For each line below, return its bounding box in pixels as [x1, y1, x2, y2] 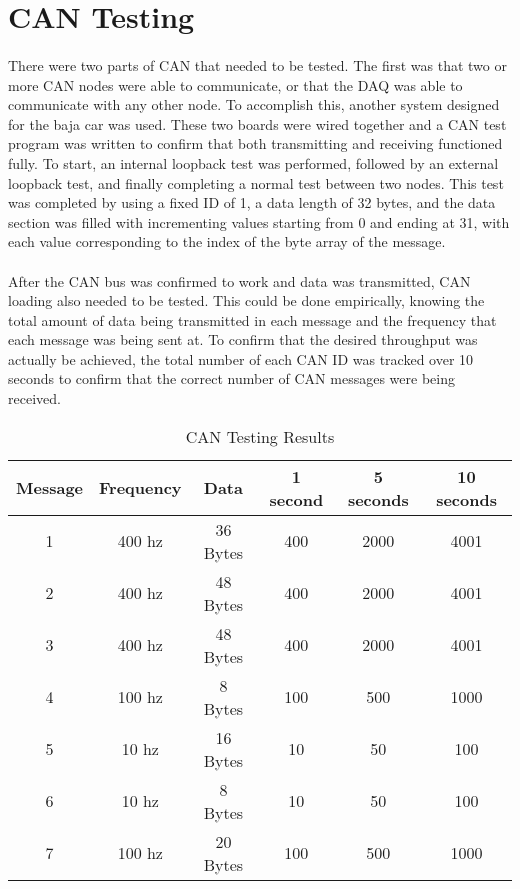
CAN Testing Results [185, 424, 335, 448]
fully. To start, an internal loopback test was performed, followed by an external [8, 152, 499, 173]
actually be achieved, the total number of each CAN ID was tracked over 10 [8, 348, 474, 369]
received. [8, 388, 61, 409]
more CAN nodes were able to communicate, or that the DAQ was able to [8, 74, 463, 95]
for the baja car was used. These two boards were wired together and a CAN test [8, 113, 507, 134]
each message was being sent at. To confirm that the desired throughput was [8, 329, 478, 350]
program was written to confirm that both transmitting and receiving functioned [8, 133, 503, 154]
